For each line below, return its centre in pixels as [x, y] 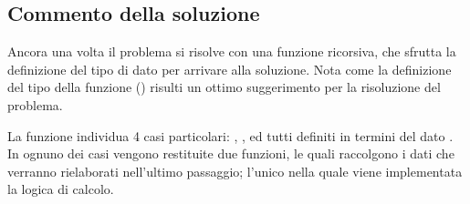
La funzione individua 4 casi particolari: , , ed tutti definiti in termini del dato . [230, 135]
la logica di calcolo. [61, 189]
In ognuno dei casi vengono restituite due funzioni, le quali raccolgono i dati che [231, 153]
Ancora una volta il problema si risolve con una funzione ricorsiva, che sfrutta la [232, 51]
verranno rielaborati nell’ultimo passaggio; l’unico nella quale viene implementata [235, 171]
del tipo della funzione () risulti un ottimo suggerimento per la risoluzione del [224, 87]
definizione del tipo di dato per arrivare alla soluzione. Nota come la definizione [230, 69]
